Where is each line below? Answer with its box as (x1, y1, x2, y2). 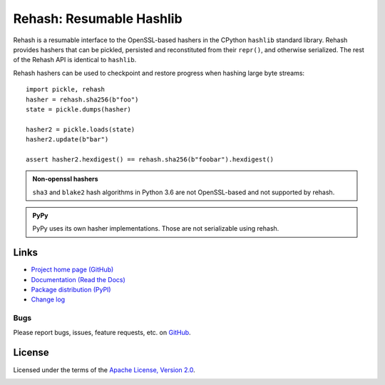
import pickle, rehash (26, 86, 106, 94)
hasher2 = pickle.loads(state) (26, 125, 135, 134)
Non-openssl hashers (32, 175, 99, 184)
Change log (31, 295, 66, 304)
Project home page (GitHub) (31, 265, 114, 274)
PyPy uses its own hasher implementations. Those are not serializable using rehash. (32, 224, 279, 233)
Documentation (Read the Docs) (31, 275, 126, 284)
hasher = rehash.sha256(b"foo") (26, 95, 139, 104)
